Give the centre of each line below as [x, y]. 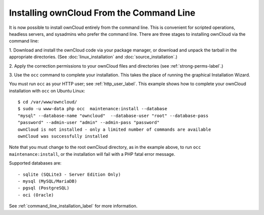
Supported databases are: [35, 163]
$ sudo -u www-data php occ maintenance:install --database [92, 109]
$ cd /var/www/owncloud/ [47, 102]
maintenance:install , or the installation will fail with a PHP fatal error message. [92, 154]
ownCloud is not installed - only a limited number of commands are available [114, 129]
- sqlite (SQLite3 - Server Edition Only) [69, 174]
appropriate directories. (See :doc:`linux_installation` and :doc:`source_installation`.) [93, 57]
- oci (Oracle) [36, 195]
